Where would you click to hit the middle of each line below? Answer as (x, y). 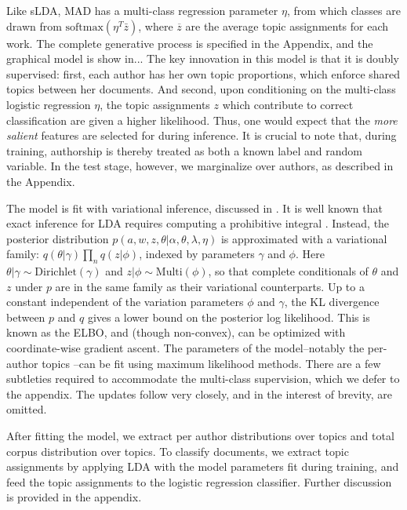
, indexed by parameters (197, 254)
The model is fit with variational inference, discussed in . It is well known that (194, 208)
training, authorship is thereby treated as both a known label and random (184, 150)
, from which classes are (343, 10)
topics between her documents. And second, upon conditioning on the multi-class (201, 89)
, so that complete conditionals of (288, 271)
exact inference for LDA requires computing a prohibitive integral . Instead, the (198, 223)
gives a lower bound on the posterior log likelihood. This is (229, 317)
